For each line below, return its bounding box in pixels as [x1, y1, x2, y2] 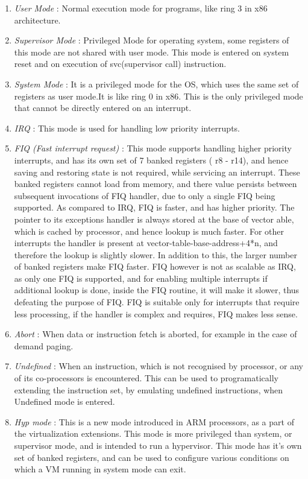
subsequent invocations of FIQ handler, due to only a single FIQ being [14, 189, 275, 201]
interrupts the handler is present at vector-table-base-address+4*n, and [14, 236, 278, 249]
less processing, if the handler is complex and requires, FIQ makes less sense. [14, 307, 298, 320]
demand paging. [14, 339, 74, 352]
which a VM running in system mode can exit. [14, 463, 186, 475]
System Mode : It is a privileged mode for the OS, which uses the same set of [14, 77, 299, 90]
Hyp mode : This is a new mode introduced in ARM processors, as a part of [14, 415, 294, 428]
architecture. [14, 13, 61, 26]
